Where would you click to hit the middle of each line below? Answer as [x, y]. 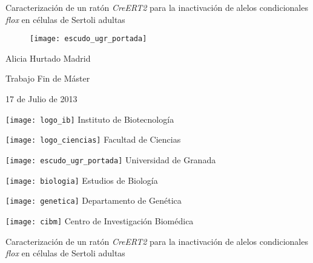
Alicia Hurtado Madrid [48, 58]
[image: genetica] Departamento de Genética [94, 200]
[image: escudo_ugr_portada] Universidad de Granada [111, 159]
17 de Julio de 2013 [41, 99]
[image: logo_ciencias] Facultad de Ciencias [93, 139]
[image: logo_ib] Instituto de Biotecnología [90, 119]
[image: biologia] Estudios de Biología [82, 180]
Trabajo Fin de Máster [48, 78]
